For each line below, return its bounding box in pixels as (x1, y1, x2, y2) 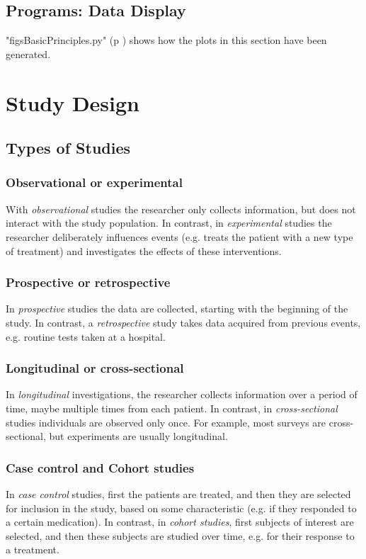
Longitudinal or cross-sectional (6, 359, 184, 377)
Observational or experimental (6, 174, 183, 191)
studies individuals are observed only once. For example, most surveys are (6, 414, 326, 429)
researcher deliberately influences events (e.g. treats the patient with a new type (6, 229, 353, 244)
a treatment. (6, 542, 59, 557)
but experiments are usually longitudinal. (49, 429, 228, 444)
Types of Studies (6, 137, 131, 159)
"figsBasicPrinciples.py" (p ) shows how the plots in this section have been (6, 33, 327, 47)
